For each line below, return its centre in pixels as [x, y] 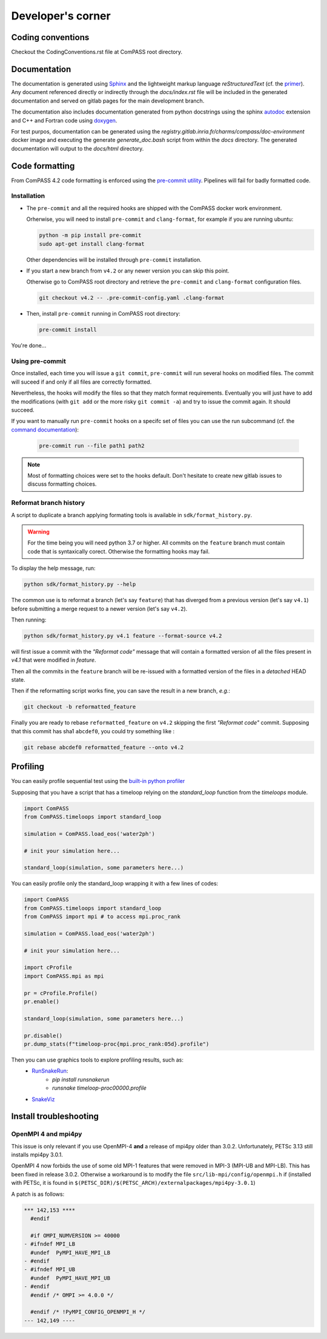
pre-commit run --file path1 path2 [92, 446]
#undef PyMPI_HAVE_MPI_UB [71, 1278]
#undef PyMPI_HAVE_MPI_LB [71, 1253]
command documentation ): [45, 429]
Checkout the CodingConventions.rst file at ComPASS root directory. [97, 52]
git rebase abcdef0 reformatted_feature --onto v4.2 [104, 747]
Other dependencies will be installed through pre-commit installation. [114, 259]
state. [18, 680]
